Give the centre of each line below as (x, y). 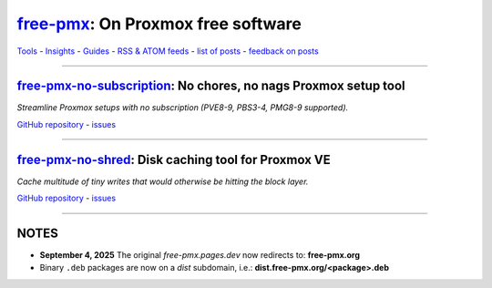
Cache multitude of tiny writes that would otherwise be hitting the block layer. (163, 181)
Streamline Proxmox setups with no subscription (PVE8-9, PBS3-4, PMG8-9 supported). (183, 108)
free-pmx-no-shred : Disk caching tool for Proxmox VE (174, 159)
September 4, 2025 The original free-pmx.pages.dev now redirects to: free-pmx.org (200, 255)
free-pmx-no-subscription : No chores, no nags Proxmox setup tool (211, 86)
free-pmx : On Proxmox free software (159, 24)
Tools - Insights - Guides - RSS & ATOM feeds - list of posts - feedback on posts (168, 51)
